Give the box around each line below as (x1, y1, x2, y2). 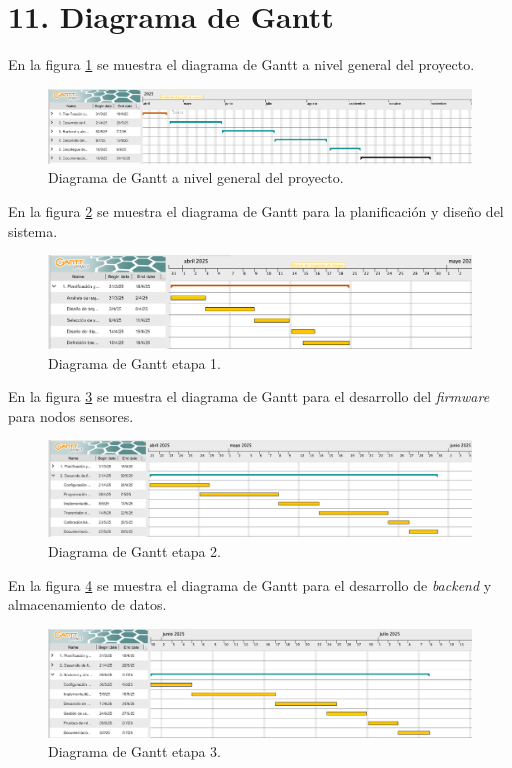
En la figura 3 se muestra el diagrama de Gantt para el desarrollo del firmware (8, 386, 490, 407)
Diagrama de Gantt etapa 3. (48, 741, 221, 762)
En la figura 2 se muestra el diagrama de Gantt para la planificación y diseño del (8, 200, 504, 221)
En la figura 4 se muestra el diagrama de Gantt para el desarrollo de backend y (8, 574, 492, 595)
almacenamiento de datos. (8, 594, 167, 615)
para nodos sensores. (8, 405, 134, 426)
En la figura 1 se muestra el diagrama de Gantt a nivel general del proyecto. (8, 54, 475, 75)
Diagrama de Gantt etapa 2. (48, 540, 221, 561)
